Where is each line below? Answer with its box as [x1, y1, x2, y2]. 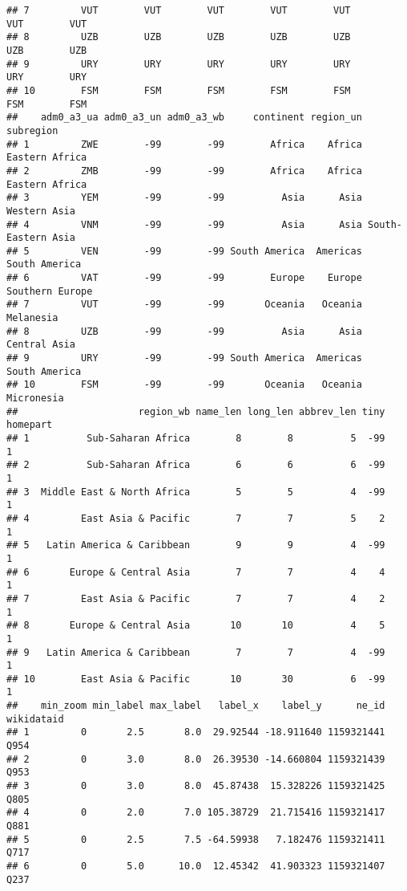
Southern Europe [6, 285, 93, 297]
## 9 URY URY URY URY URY [6, 58, 351, 70]
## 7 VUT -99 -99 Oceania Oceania [6, 299, 362, 311]
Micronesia [6, 393, 64, 405]
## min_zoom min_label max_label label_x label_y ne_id [6, 700, 385, 712]
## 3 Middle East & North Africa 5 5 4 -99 [6, 486, 385, 498]
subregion [6, 124, 58, 136]
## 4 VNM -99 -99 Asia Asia [6, 218, 362, 230]
